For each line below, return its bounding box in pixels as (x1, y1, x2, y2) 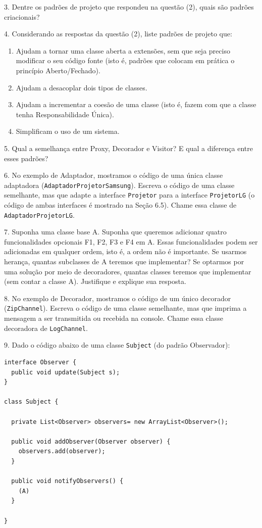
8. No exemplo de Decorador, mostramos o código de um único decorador (4, 293, 231, 303)
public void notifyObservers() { (11, 477, 124, 485)
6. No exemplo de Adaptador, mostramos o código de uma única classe (4, 170, 223, 180)
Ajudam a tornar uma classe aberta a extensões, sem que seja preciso (16, 45, 230, 56)
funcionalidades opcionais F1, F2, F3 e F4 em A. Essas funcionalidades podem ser (4, 236, 258, 247)
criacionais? (4, 11, 40, 22)
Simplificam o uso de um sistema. (16, 126, 120, 136)
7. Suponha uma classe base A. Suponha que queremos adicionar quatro (4, 226, 227, 237)
